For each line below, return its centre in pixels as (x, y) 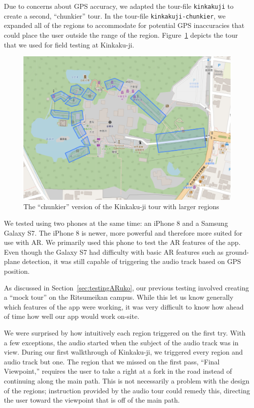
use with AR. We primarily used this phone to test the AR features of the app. (122, 242)
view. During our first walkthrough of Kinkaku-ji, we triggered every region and (124, 352)
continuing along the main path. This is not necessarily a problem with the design (127, 380)
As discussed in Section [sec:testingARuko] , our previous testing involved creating (127, 287)
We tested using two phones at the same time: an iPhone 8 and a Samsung (116, 223)
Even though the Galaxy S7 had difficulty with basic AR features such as (114, 252)
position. (17, 271)
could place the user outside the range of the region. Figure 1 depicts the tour (121, 35)
